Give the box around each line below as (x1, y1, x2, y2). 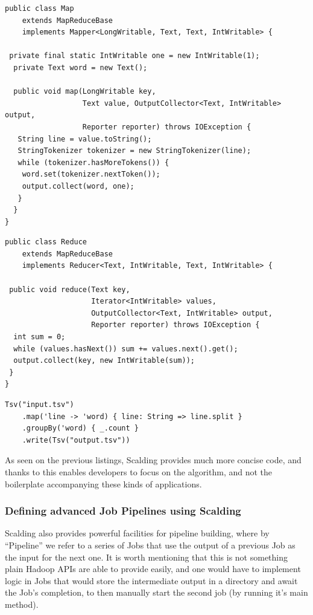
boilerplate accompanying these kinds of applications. (5, 477, 202, 490)
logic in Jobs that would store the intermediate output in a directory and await (5, 574, 298, 587)
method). (5, 597, 39, 610)
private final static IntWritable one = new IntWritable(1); (9, 51, 260, 60)
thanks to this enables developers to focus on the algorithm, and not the (5, 465, 273, 478)
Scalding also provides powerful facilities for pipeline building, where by (5, 527, 270, 539)
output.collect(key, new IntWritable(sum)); (13, 356, 195, 365)
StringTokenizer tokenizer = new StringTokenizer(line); (17, 146, 251, 155)
